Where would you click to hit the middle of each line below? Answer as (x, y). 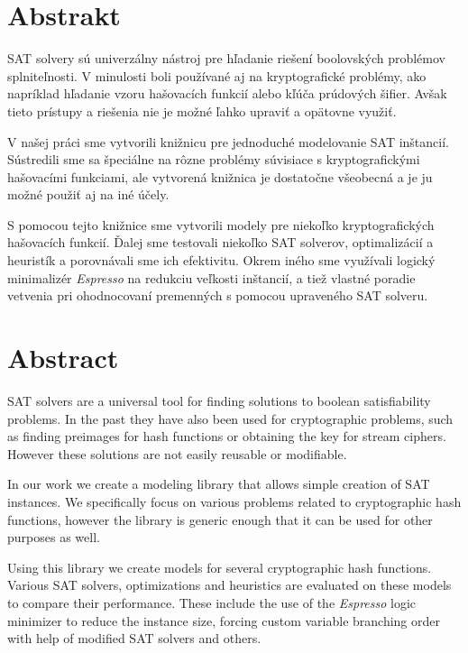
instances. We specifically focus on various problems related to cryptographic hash (234, 501)
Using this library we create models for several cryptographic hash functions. (220, 567)
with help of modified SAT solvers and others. (134, 638)
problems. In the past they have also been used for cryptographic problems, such (230, 418)
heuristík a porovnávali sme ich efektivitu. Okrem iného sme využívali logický (221, 260)
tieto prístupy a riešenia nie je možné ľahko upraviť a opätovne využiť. (202, 110)
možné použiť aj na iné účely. (88, 194)
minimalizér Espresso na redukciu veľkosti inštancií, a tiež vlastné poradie (211, 277)
